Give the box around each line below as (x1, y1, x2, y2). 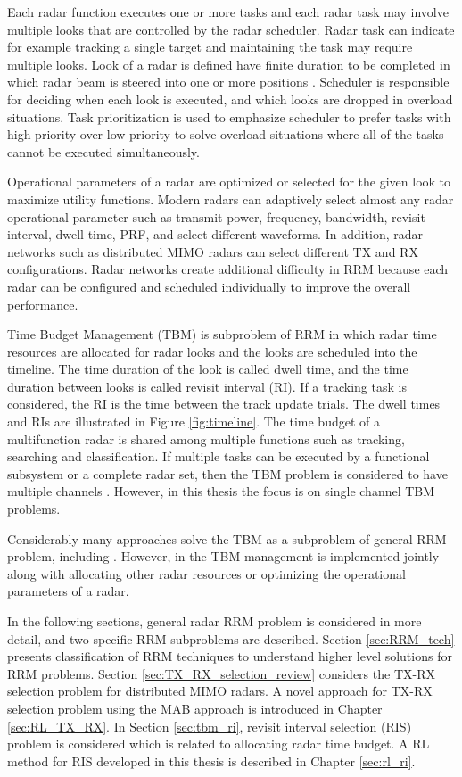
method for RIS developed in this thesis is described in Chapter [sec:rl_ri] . (7, 751, 416, 770)
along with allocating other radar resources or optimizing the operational (7, 564, 406, 583)
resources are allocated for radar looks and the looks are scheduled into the (7, 342, 417, 360)
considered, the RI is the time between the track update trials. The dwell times (7, 394, 441, 413)
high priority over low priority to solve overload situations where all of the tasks (7, 125, 444, 144)
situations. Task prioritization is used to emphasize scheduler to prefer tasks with (7, 107, 451, 126)
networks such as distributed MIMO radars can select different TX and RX (7, 242, 418, 260)
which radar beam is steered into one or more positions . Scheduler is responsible (7, 72, 450, 91)
